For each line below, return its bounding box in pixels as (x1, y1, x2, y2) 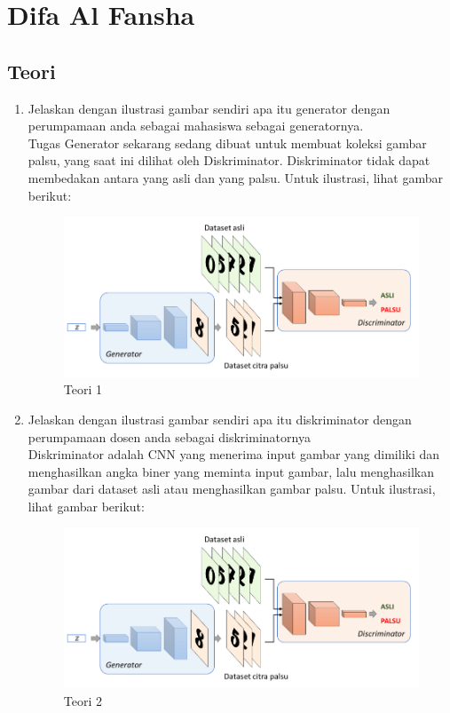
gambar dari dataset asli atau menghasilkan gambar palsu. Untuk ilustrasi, (28, 479, 436, 498)
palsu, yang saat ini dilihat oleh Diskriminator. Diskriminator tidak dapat (28, 151, 430, 170)
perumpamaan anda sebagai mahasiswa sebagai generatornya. (28, 116, 364, 135)
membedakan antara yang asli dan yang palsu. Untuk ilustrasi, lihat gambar (28, 168, 443, 186)
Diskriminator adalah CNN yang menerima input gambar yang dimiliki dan (28, 445, 440, 463)
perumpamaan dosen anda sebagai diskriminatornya (28, 427, 311, 446)
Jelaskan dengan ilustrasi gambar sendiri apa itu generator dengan (28, 99, 391, 117)
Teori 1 (63, 380, 103, 399)
